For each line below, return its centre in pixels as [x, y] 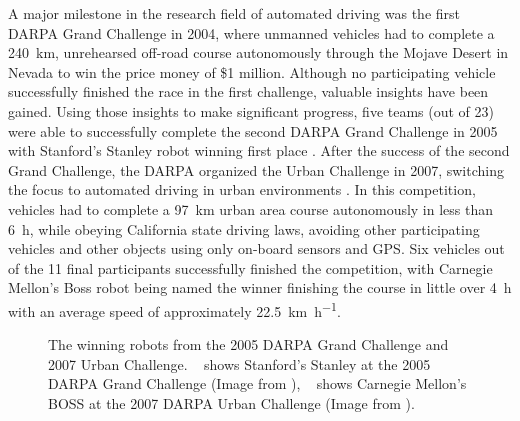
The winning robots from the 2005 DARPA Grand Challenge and [248, 344]
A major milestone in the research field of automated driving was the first [234, 13]
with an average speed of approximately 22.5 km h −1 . [174, 309]
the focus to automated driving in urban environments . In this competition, [242, 189]
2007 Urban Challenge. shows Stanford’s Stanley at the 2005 [239, 363]
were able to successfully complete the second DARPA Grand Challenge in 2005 [253, 130]
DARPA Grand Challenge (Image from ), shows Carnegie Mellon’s [257, 383]
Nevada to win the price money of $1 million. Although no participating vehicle [252, 71]
